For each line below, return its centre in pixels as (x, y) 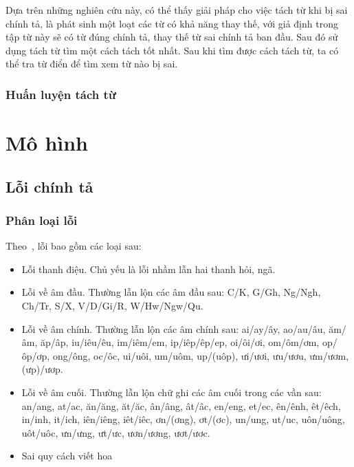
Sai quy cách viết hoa (67, 456)
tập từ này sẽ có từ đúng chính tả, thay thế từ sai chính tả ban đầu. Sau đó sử (172, 37)
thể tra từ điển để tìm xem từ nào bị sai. (92, 64)
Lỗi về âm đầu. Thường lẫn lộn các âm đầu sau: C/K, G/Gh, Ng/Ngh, (171, 292)
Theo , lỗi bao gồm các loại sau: (74, 246)
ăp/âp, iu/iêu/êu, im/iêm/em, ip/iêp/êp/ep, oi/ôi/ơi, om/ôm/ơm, (180, 342)
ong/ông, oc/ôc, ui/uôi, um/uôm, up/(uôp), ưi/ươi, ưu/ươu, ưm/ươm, (201, 355)
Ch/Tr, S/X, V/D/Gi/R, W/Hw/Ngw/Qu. (112, 305)
